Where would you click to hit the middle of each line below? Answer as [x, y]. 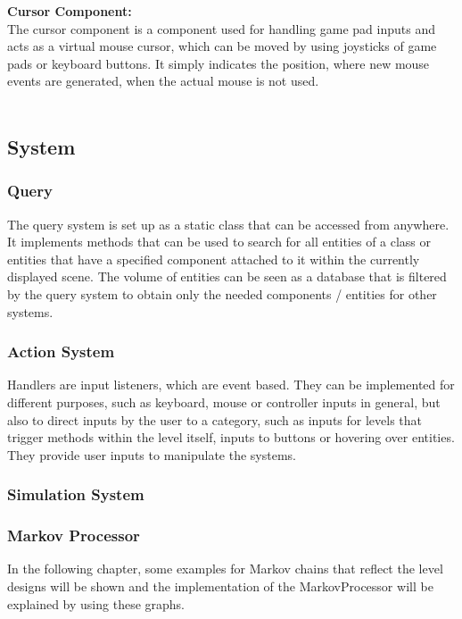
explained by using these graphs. [96, 603]
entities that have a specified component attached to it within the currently [214, 259]
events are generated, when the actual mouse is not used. [163, 81]
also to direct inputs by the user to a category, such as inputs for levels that [215, 419]
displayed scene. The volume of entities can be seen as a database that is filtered [227, 276]
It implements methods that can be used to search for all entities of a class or [219, 242]
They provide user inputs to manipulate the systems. [152, 454]
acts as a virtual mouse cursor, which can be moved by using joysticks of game [222, 46]
